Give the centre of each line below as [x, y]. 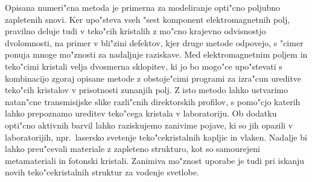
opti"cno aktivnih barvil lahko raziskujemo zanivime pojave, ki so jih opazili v [149, 125]
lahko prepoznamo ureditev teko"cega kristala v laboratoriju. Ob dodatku [141, 113]
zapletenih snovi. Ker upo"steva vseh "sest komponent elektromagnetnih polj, [148, 19]
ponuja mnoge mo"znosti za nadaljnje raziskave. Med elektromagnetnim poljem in [156, 54]
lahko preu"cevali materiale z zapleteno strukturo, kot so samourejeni [132, 149]
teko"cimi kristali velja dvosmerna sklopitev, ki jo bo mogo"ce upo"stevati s [144, 66]
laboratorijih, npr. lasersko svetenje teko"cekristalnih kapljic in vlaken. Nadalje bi [156, 137]
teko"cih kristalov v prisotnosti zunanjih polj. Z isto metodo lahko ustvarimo [146, 90]
